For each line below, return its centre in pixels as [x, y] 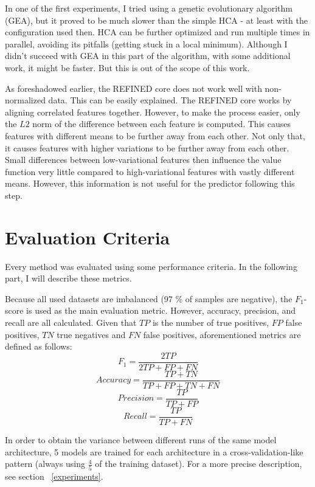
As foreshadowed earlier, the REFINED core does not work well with [133, 88]
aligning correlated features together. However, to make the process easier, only [153, 112]
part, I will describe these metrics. [68, 278]
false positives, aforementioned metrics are [222, 334]
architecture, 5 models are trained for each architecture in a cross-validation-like [154, 451]
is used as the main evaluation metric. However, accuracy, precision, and [161, 310]
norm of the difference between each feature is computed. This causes [161, 124]
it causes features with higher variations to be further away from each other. [147, 147]
